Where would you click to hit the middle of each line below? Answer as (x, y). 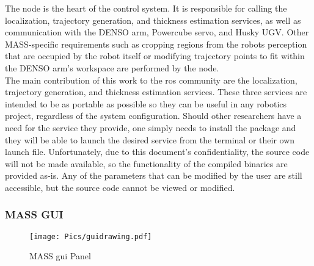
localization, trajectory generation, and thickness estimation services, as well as (153, 20)
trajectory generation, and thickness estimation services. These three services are (156, 92)
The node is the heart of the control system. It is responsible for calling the (146, 8)
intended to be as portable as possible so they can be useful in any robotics (146, 103)
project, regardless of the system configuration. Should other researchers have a (153, 116)
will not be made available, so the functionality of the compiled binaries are (146, 163)
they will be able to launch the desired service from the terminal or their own (150, 139)
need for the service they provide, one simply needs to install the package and (151, 127)
